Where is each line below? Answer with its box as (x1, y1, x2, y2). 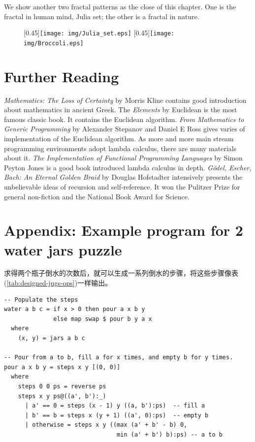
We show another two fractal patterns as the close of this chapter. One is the (4, 1, 236, 11)
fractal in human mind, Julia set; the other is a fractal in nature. (4, 11, 199, 21)
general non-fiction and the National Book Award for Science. (4, 191, 190, 201)
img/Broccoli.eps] (24, 39, 84, 47)
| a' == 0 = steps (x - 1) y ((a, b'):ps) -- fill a (25, 402, 205, 410)
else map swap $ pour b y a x (53, 315, 152, 322)
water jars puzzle (4, 239, 122, 259)
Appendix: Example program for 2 (4, 220, 243, 240)
